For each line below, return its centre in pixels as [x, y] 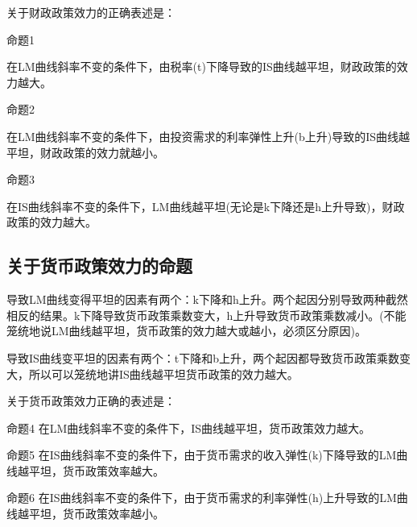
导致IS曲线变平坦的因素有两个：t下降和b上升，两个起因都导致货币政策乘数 [203, 357]
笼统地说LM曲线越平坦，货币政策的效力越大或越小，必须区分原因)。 [187, 331]
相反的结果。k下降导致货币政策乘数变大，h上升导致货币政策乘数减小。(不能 [206, 315]
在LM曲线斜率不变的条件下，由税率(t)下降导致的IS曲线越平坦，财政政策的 [202, 66]
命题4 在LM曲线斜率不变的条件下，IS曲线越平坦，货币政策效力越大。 [189, 427]
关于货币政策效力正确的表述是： [91, 401]
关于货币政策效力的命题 [99, 266]
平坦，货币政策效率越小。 [96, 514]
